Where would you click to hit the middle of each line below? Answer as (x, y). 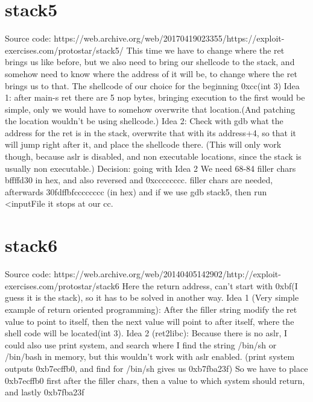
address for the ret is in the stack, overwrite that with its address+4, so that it (151, 132)
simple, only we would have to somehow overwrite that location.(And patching (150, 109)
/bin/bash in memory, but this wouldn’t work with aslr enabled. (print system (150, 356)
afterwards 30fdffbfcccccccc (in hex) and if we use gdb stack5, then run (136, 191)
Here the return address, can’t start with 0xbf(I (210, 285)
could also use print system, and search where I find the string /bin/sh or (141, 344)
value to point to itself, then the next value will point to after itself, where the (150, 321)
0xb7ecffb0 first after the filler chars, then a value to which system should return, (155, 380)
